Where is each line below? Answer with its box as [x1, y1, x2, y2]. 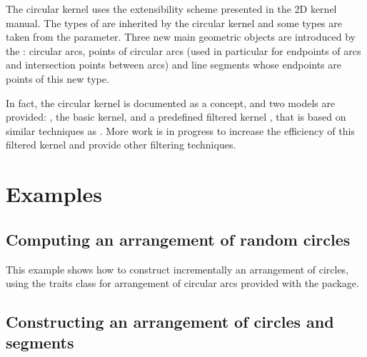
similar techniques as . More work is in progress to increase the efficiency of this [6, 123, 355, 138]
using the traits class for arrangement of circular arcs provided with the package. [6, 276, 359, 291]
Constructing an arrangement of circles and [6, 311, 334, 333]
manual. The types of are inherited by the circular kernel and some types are [6, 15, 343, 30]
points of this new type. [6, 71, 109, 86]
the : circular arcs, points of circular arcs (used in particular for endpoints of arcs [6, 43, 361, 58]
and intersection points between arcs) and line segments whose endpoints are [6, 57, 342, 72]
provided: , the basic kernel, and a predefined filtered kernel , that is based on [6, 109, 346, 124]
